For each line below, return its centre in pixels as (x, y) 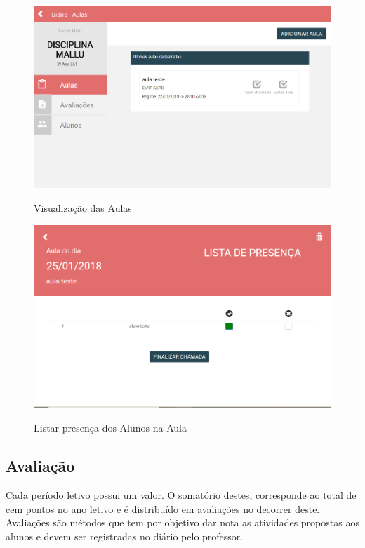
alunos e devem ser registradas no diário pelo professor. (125, 536)
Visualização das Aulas (83, 207)
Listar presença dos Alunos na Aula (110, 428)
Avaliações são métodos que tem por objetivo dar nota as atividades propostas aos (182, 522)
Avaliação (40, 466)
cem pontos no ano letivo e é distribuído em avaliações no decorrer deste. (163, 508)
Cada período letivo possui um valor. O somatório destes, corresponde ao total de (181, 495)
